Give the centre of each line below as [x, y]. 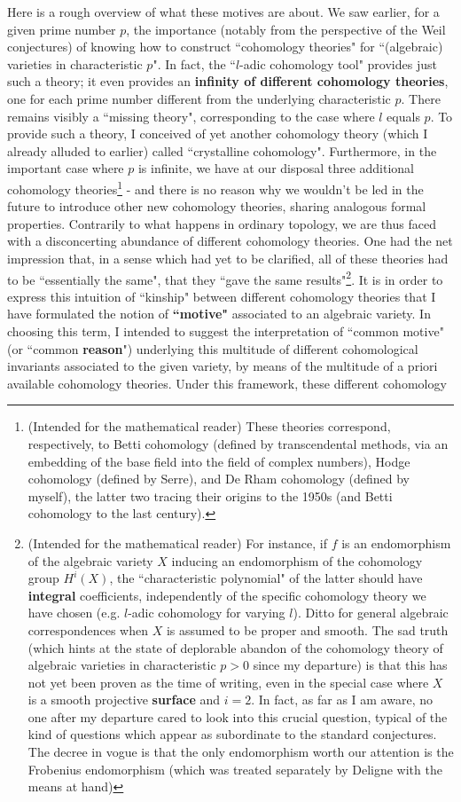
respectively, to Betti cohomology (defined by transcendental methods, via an [238, 443]
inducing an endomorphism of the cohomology [297, 560]
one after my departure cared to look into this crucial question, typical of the [238, 716]
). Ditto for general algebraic [371, 613]
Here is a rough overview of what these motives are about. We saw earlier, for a [223, 12]
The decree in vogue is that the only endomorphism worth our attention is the [241, 752]
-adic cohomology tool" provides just [338, 63]
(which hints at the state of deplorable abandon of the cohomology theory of [235, 647]
